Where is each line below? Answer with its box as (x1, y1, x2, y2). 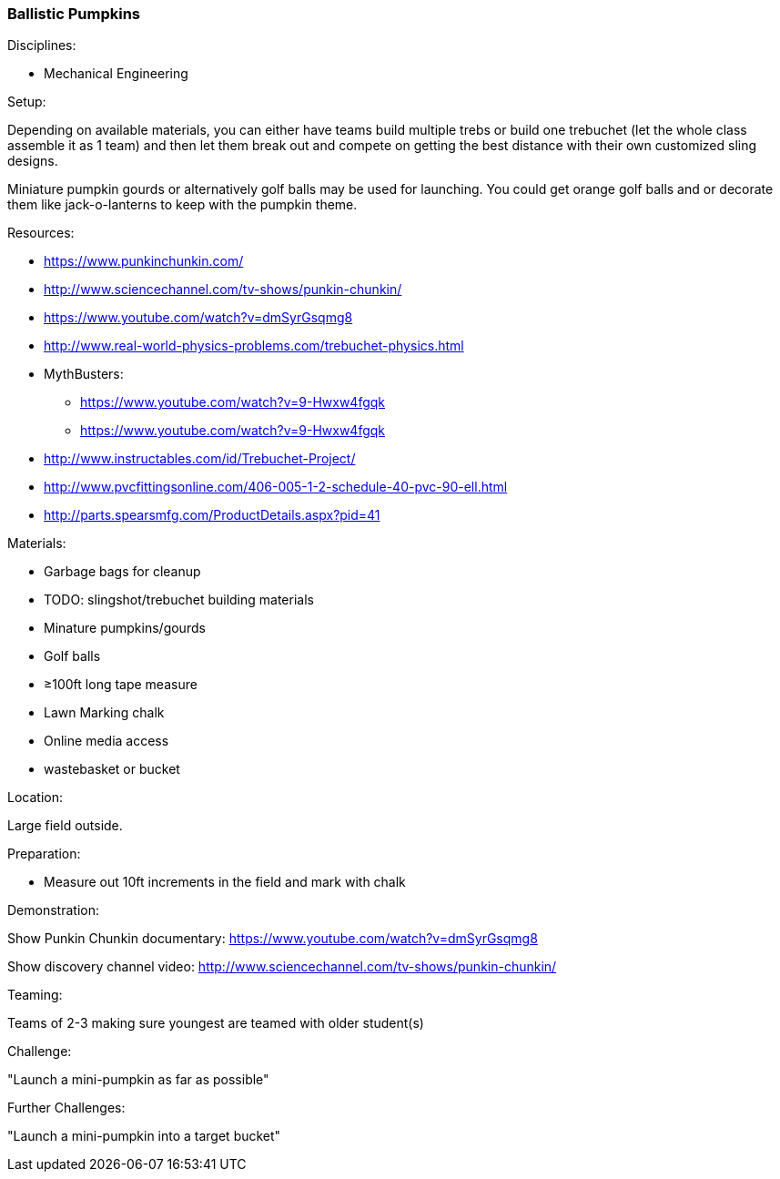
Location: (7, 789, 63, 806)
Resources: (7, 225, 75, 241)
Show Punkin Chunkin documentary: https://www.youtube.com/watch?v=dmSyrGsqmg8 (7, 930, 538, 947)
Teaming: (7, 987, 63, 1003)
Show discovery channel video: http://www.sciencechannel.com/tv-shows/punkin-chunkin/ (7, 959, 557, 975)
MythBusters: (44, 366, 124, 382)
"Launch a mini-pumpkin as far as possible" (7, 1072, 269, 1088)
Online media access (44, 733, 169, 749)
